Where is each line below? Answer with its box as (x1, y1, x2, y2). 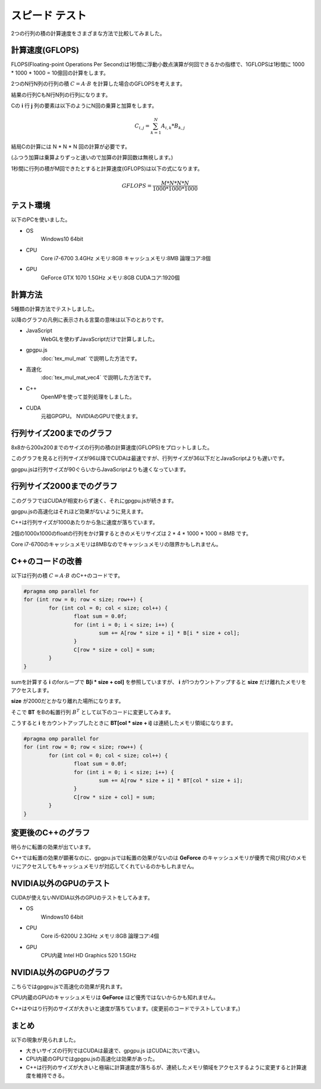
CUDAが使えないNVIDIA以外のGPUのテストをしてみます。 (11, 894, 153, 901)
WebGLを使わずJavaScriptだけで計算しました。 (40, 335, 158, 343)
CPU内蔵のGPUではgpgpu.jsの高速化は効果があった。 (26, 1055, 158, 1063)
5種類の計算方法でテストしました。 (11, 305, 98, 312)
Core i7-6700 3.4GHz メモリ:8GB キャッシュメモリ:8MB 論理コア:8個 (40, 254, 211, 262)
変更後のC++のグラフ (11, 827, 90, 838)
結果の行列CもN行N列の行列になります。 (11, 91, 111, 98)
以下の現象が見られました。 (11, 1036, 79, 1043)
